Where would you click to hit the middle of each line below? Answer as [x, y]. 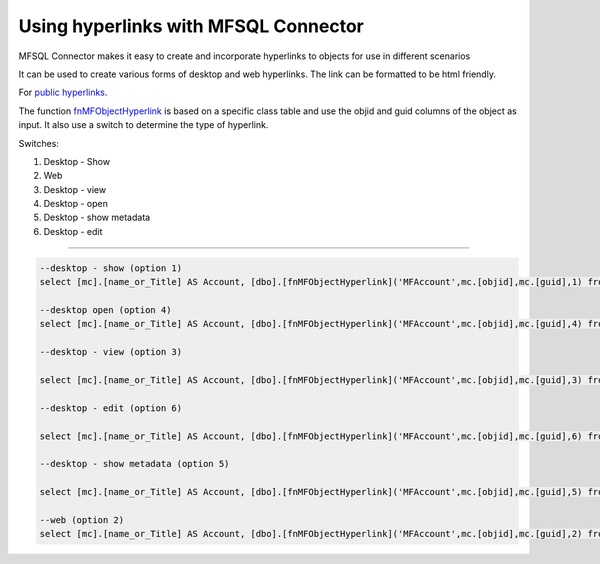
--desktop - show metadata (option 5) [134, 464]
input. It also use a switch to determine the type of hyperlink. [143, 125]
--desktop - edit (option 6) [111, 408]
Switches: [39, 143]
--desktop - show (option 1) [111, 268]
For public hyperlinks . [63, 92]
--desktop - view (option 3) [111, 352]
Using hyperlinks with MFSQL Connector [191, 26]
